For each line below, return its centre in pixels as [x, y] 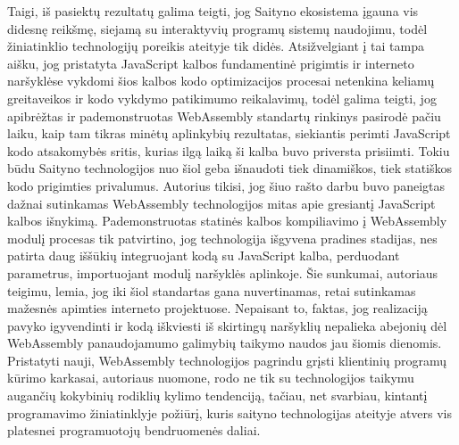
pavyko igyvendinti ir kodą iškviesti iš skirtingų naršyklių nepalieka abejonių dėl [227, 325]
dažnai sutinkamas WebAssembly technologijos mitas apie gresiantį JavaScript [221, 203]
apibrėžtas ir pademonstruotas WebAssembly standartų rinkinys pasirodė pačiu [224, 115]
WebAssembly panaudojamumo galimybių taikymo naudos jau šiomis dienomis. [225, 343]
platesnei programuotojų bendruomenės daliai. [134, 430]
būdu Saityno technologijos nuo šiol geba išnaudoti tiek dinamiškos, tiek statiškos [230, 168]
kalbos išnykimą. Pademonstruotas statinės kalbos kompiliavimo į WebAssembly [227, 221]
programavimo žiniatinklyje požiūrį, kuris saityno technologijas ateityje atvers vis [230, 412]
